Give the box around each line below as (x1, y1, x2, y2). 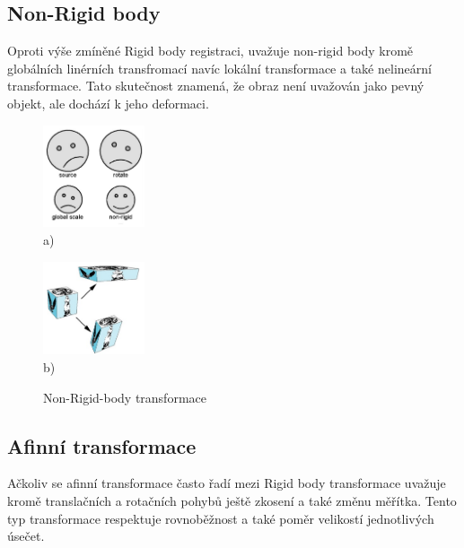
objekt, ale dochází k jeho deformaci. (7, 93, 209, 112)
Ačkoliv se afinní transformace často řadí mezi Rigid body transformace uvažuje (7, 474, 446, 492)
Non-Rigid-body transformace (43, 387, 206, 406)
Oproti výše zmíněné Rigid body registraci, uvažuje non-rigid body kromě (7, 41, 414, 60)
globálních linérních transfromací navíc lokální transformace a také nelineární (7, 58, 432, 77)
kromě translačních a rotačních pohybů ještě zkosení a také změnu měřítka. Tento (7, 491, 457, 510)
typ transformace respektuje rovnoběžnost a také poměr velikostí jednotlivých (7, 509, 434, 527)
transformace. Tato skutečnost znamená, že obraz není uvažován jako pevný (7, 76, 425, 95)
